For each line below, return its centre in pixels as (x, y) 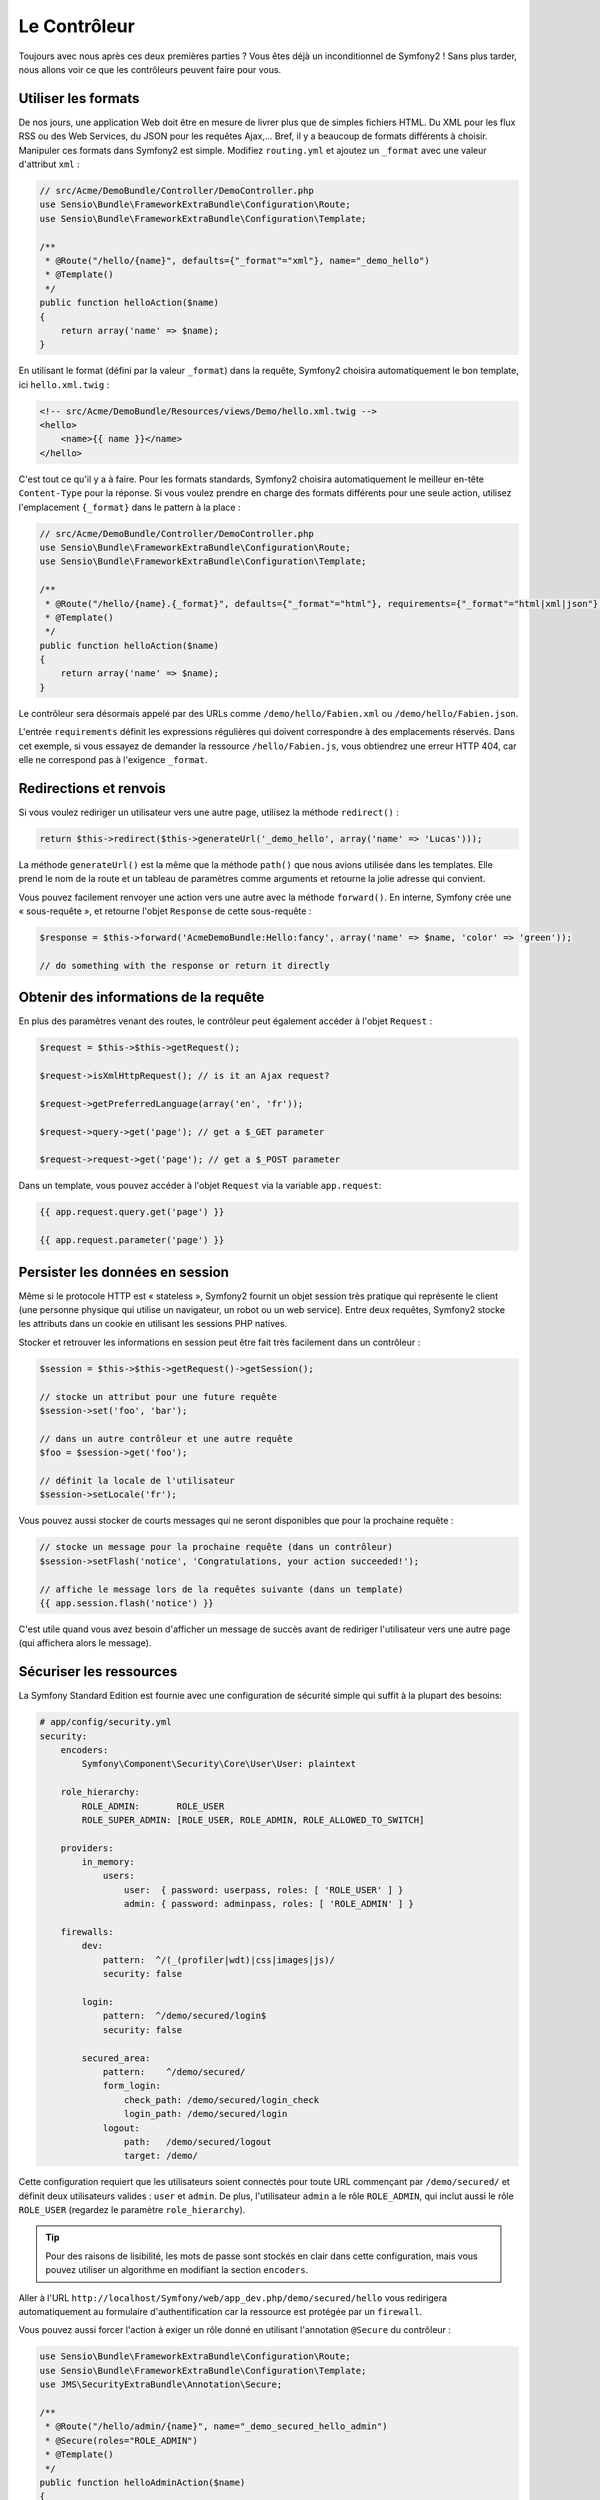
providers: (87, 1848)
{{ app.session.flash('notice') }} (126, 1603)
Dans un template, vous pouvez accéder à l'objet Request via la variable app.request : (200, 1186)
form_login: (132, 2086)
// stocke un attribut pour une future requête (158, 1396)
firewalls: (87, 1932)
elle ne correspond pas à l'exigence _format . (113, 760)
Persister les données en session (124, 1271)
